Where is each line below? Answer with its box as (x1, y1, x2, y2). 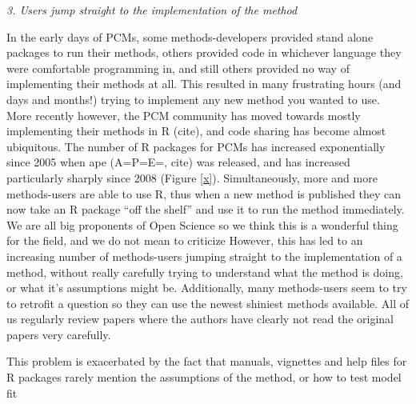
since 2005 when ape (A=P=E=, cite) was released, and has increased (6, 154, 350, 170)
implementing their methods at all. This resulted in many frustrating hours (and (6, 75, 402, 92)
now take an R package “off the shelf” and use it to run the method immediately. (6, 201, 405, 218)
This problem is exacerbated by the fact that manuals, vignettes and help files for (6, 353, 407, 370)
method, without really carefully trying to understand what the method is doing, (6, 263, 403, 280)
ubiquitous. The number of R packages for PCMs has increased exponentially (6, 138, 386, 154)
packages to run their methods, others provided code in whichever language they (6, 44, 402, 61)
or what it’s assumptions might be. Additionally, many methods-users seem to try (6, 279, 407, 296)
